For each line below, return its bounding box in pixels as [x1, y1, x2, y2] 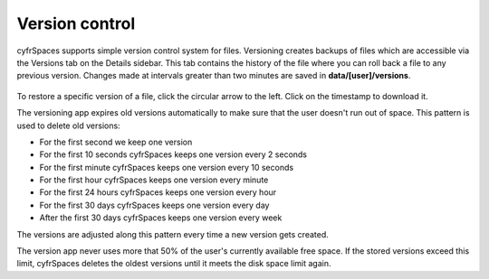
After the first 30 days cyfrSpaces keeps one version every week [39, 212, 283, 223]
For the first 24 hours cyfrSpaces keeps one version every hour [39, 187, 277, 198]
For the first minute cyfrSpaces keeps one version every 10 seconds [39, 162, 294, 172]
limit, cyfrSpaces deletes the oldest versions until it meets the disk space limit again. [16, 258, 331, 269]
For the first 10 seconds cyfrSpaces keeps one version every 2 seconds [39, 149, 308, 160]
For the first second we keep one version [39, 136, 193, 147]
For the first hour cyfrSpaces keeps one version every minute [39, 174, 269, 185]
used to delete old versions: [16, 120, 121, 131]
